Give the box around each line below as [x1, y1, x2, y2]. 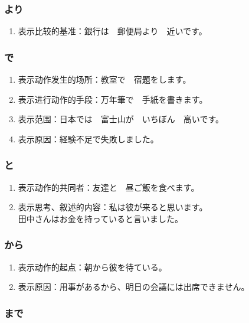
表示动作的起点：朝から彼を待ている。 [18, 260, 167, 273]
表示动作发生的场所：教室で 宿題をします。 [18, 73, 191, 86]
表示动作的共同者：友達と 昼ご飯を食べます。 [18, 181, 199, 193]
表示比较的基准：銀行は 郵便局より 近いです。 [18, 25, 207, 37]
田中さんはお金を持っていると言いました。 [18, 212, 184, 224]
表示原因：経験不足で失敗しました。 [18, 132, 159, 145]
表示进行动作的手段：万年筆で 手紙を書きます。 [18, 93, 208, 105]
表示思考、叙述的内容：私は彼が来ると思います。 [18, 201, 208, 213]
